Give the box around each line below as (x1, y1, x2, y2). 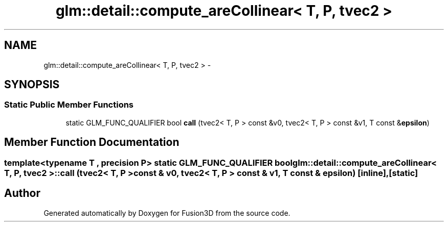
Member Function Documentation (4, 136, 180, 149)
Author (4, 187, 40, 200)
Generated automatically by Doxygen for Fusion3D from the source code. (43, 208, 290, 217)
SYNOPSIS (4, 78, 60, 91)
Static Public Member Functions (4, 99, 134, 110)
